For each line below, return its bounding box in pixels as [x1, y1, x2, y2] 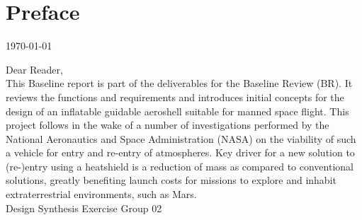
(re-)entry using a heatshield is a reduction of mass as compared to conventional [6, 158, 353, 173]
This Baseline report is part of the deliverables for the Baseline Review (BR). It [6, 76, 353, 91]
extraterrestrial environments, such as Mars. [6, 187, 197, 202]
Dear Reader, [6, 62, 63, 76]
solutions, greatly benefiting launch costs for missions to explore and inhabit [6, 173, 336, 187]
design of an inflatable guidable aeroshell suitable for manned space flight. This [6, 103, 349, 118]
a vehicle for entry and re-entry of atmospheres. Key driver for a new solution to [6, 145, 355, 160]
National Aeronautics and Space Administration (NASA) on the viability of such [6, 131, 356, 146]
